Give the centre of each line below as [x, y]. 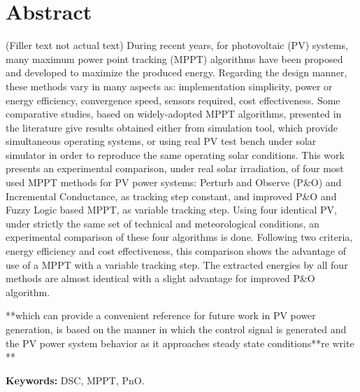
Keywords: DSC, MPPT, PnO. [75, 380]
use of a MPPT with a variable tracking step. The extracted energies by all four [177, 264]
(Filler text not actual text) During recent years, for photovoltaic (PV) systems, [177, 45]
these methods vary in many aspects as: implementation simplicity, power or [169, 86]
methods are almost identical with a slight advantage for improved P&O [160, 278]
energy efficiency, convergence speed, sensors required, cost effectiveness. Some [173, 100]
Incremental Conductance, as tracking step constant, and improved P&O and [171, 196]
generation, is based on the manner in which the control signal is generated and [176, 329]
